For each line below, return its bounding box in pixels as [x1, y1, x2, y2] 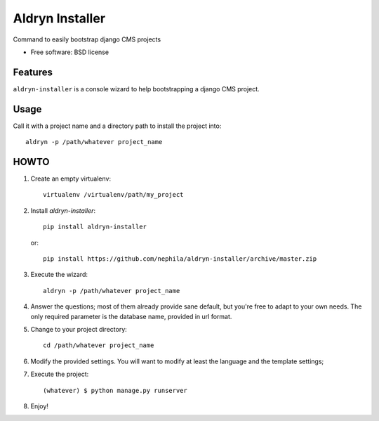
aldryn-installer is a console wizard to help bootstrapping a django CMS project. [13, 84, 260, 93]
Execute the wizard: [30, 271, 88, 279]
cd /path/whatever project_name [43, 342, 154, 349]
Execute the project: [30, 370, 89, 379]
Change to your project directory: [30, 325, 128, 333]
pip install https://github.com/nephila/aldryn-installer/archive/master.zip [43, 255, 317, 263]
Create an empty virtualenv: [30, 174, 112, 183]
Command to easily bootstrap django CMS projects [13, 35, 161, 44]
